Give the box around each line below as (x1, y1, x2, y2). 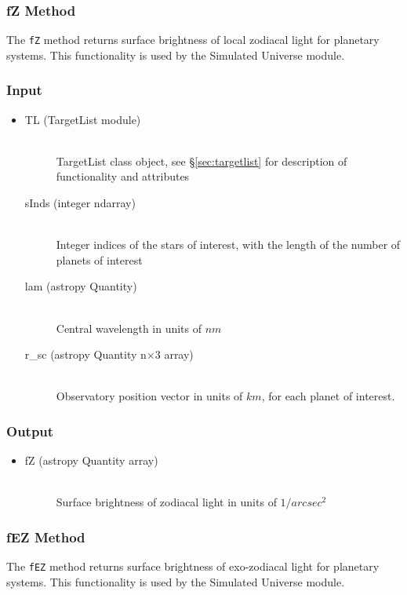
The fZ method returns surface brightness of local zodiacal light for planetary (6, 31, 380, 48)
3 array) (154, 346, 194, 363)
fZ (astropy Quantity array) (24, 452, 158, 469)
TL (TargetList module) (24, 111, 141, 127)
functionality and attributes (56, 168, 190, 184)
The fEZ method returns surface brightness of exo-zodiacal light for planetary (6, 558, 380, 575)
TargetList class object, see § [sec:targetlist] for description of (56, 152, 347, 169)
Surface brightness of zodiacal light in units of (56, 494, 277, 510)
